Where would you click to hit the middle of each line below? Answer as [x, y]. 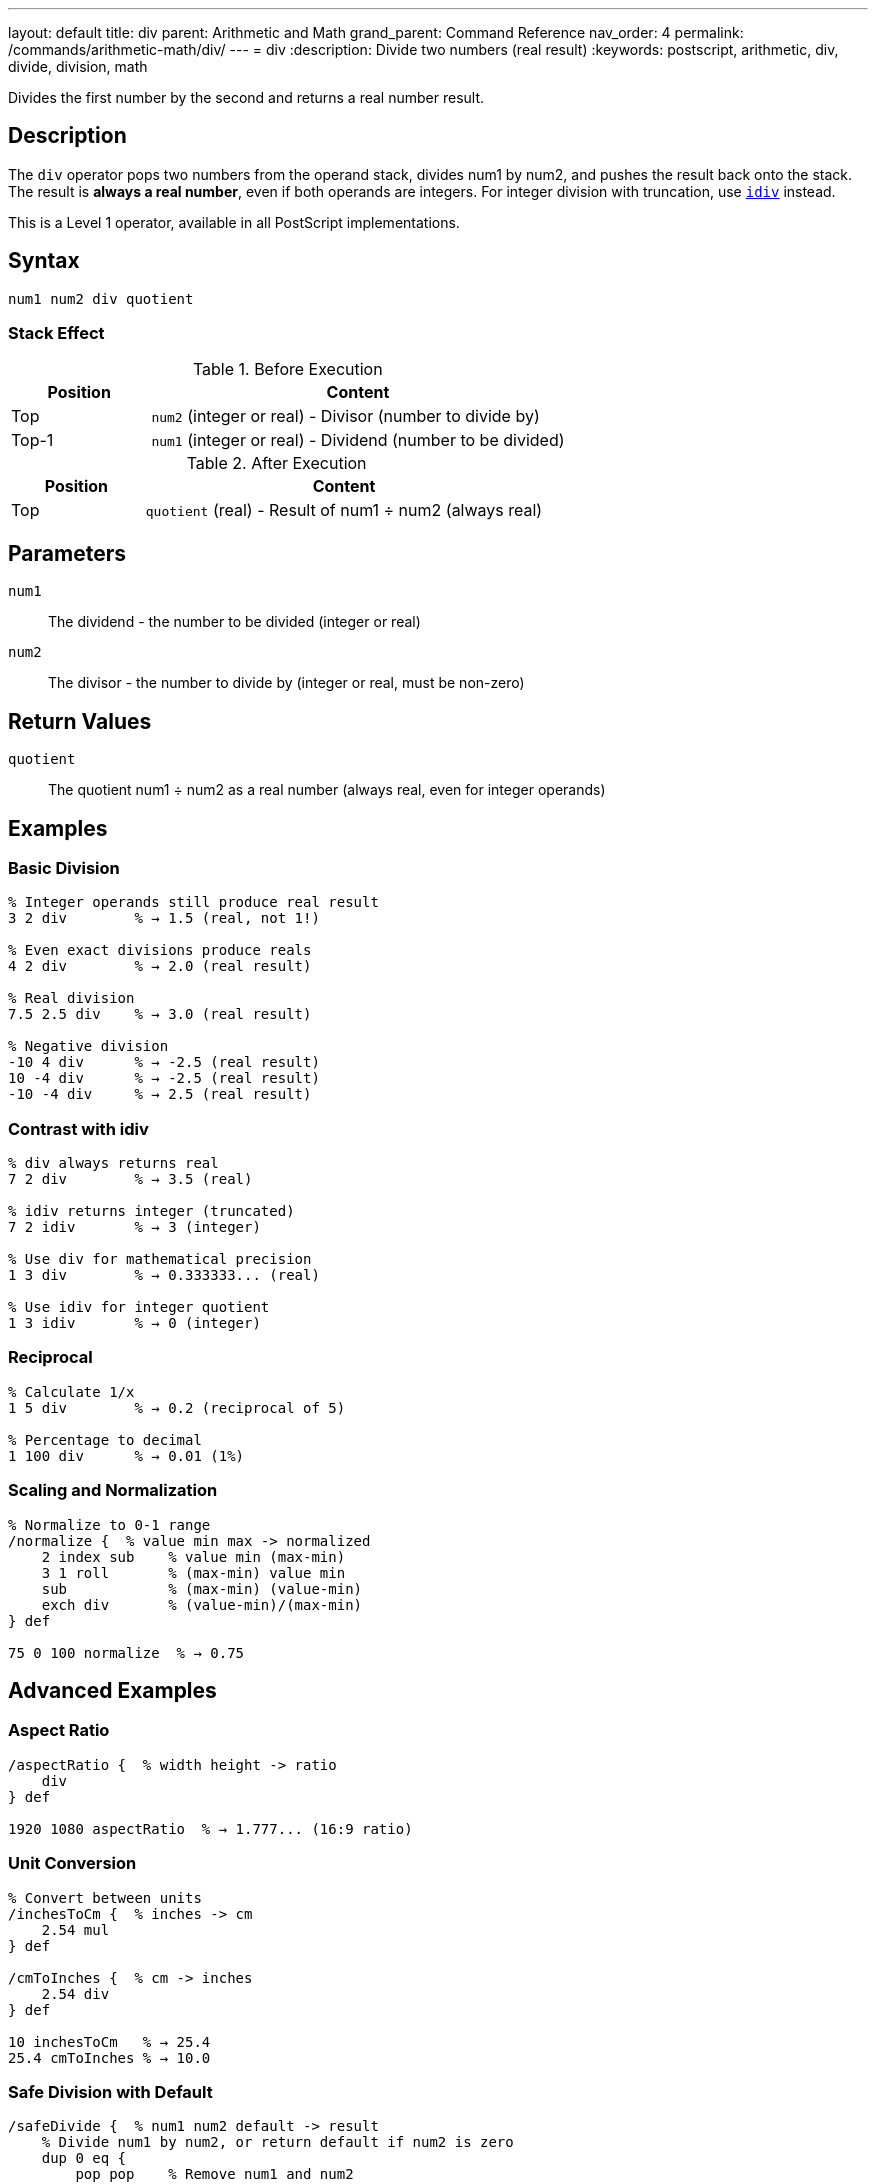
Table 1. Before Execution [287, 369]
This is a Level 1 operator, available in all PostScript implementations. [234, 222]
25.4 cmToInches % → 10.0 [109, 2057]
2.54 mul [75, 1929]
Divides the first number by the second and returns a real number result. [246, 97]
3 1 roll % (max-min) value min [193, 1572]
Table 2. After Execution [276, 463]
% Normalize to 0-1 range [109, 1524]
